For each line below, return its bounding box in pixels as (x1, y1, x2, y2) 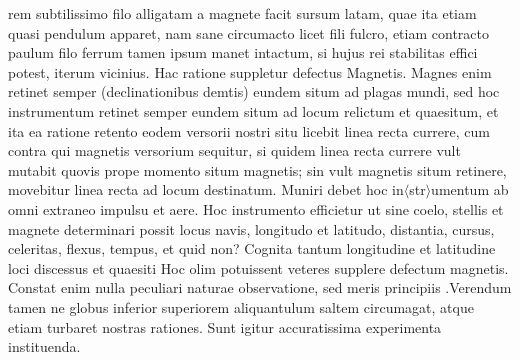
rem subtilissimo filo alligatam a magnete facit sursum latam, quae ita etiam (8, 3, 477, 23)
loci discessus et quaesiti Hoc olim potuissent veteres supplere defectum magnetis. (8, 257, 509, 278)
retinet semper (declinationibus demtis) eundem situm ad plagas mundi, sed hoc (8, 81, 500, 102)
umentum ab (431, 179, 509, 200)
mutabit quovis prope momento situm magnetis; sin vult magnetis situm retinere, (8, 159, 507, 180)
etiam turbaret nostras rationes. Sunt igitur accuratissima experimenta (8, 316, 442, 337)
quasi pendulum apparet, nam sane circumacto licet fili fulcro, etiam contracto (8, 22, 489, 43)
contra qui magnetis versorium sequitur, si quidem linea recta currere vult (8, 140, 461, 161)
